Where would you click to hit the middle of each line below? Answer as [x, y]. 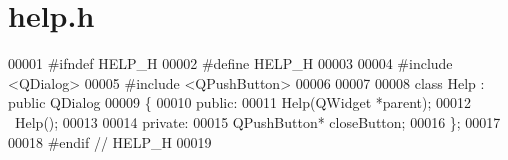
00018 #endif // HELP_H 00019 [110, 141]
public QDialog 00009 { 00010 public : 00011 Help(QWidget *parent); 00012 [240, 102]
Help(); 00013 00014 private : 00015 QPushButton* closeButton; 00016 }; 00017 [257, 121]
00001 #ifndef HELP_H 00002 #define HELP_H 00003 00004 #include [230, 63]
